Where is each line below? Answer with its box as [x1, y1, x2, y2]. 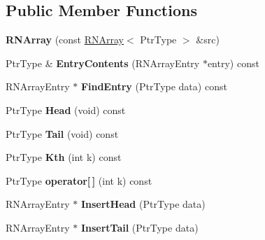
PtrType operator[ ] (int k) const [6, 173, 152, 188]
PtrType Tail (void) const [6, 126, 119, 141]
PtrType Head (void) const [6, 102, 126, 117]
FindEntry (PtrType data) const [80, 79, 227, 94]
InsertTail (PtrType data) [80, 220, 199, 234]
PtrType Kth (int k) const [6, 150, 122, 164]
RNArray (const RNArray [6, 32, 124, 47]
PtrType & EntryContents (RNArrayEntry [6, 55, 200, 70]
